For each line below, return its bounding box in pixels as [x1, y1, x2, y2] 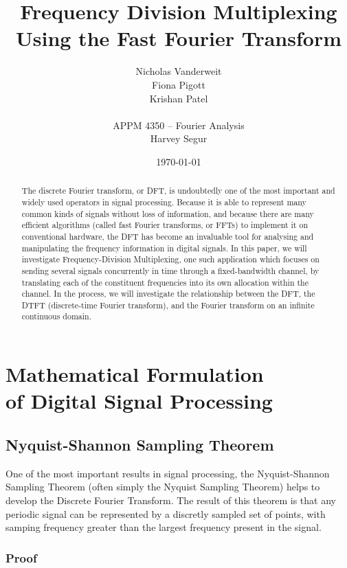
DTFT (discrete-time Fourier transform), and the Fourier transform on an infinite [21, 299, 315, 310]
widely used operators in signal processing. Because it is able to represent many [21, 196, 306, 207]
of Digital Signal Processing [5, 387, 273, 415]
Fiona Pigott [152, 77, 205, 91]
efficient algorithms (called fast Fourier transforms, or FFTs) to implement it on [21, 219, 308, 231]
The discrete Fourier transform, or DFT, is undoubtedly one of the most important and [21, 185, 335, 196]
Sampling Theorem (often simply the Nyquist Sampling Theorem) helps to [5, 479, 320, 494]
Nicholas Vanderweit [135, 64, 222, 78]
